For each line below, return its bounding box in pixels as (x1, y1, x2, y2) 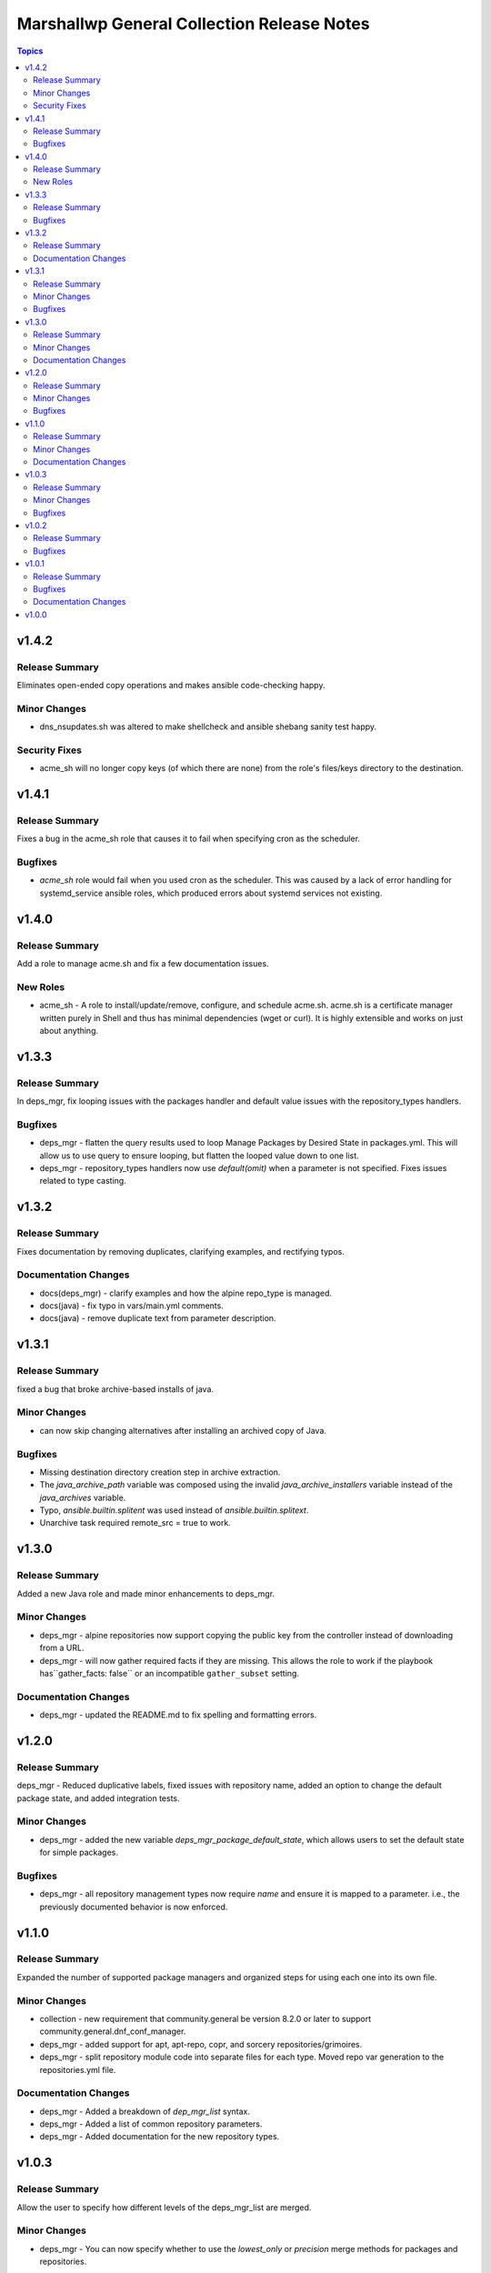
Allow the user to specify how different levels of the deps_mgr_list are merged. (16, 2201, 312, 2213)
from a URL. (39, 1642, 85, 1654)
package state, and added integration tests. (16, 1792, 181, 1804)
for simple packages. (39, 1847, 118, 1858)
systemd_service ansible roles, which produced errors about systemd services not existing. (39, 887, 383, 898)
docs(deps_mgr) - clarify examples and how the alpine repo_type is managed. (39, 1287, 332, 1298)
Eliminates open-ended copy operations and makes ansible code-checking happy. (16, 679, 326, 690)
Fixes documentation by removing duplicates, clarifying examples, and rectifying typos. (16, 1246, 345, 1257)
